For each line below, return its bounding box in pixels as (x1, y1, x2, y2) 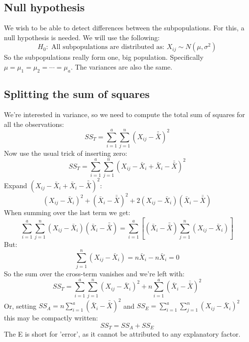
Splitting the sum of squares (4, 86, 150, 101)
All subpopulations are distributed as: (51, 44, 165, 51)
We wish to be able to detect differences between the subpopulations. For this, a (4, 23, 245, 33)
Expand (4, 180, 27, 190)
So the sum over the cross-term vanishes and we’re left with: (4, 268, 185, 278)
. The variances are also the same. (70, 61, 173, 72)
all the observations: (4, 119, 64, 129)
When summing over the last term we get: (4, 207, 131, 218)
